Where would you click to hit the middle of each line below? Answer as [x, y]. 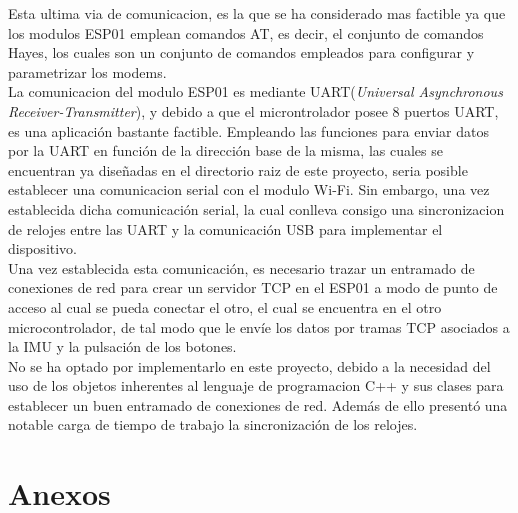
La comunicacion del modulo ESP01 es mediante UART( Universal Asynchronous [255, 91]
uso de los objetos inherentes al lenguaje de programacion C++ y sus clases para [256, 385]
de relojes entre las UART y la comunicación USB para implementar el [225, 228]
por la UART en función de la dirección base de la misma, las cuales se [225, 150]
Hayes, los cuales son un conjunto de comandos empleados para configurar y [241, 52]
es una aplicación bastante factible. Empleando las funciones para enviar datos [248, 130]
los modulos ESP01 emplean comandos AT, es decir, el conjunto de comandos [246, 32]
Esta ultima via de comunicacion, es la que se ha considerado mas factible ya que [257, 13]
